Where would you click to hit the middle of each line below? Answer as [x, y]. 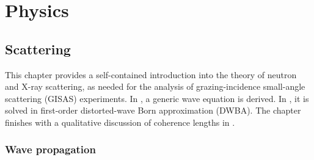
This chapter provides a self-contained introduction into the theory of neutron [151, 74]
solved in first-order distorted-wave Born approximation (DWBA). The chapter [153, 110]
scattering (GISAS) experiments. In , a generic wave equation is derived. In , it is [157, 98]
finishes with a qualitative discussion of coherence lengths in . [120, 122]
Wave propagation [50, 149]
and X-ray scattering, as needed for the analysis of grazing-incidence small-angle [155, 86]
